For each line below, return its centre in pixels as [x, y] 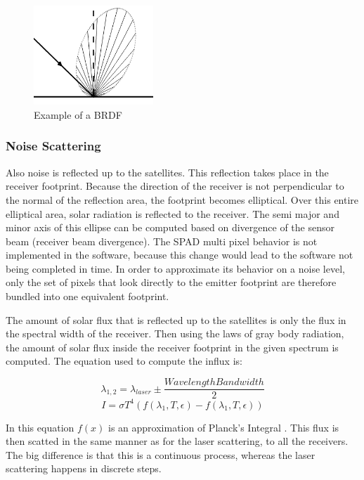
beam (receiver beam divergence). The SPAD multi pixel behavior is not [162, 241]
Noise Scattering [53, 146]
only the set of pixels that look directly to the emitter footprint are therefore [171, 282]
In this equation [40, 427]
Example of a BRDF [78, 114]
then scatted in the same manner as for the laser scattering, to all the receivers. [177, 441]
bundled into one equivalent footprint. [87, 296]
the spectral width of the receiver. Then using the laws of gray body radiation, [175, 333]
